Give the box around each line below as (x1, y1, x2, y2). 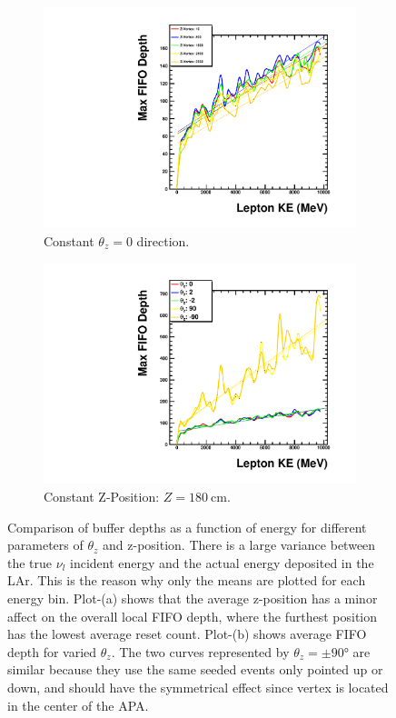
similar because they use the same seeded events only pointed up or (7, 660, 383, 679)
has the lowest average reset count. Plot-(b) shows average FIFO (7, 624, 367, 643)
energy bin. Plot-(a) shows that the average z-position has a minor (7, 588, 378, 607)
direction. (136, 231, 190, 250)
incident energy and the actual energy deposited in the (70, 553, 374, 572)
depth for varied (7, 642, 97, 661)
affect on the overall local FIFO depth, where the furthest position (7, 606, 378, 625)
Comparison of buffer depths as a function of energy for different (7, 517, 367, 536)
